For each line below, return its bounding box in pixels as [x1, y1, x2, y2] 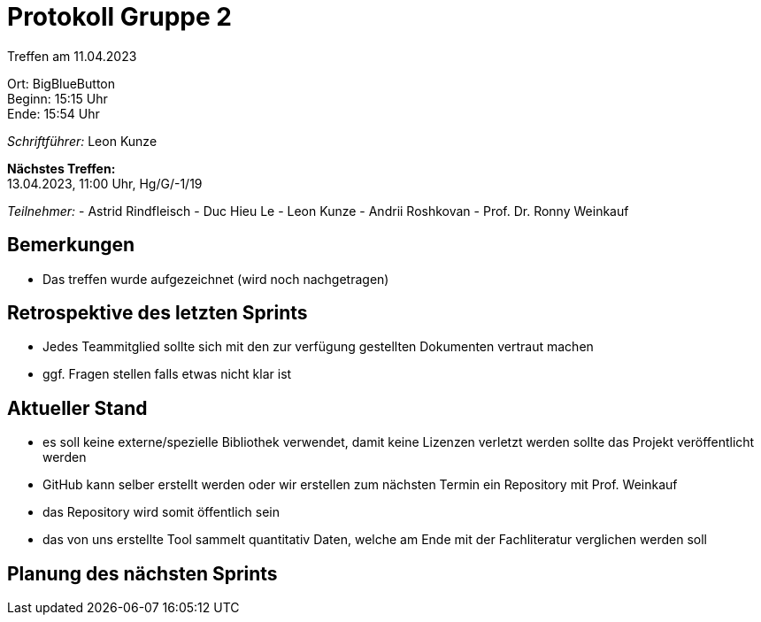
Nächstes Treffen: [7, 160, 116, 176]
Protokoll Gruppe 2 [7, 2, 232, 32]
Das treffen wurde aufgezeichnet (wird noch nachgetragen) [42, 271, 389, 287]
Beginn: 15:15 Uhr [7, 90, 108, 106]
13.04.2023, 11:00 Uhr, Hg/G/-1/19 [7, 175, 203, 191]
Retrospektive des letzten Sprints [7, 302, 308, 325]
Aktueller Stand [7, 396, 148, 419]
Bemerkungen [7, 234, 135, 257]
